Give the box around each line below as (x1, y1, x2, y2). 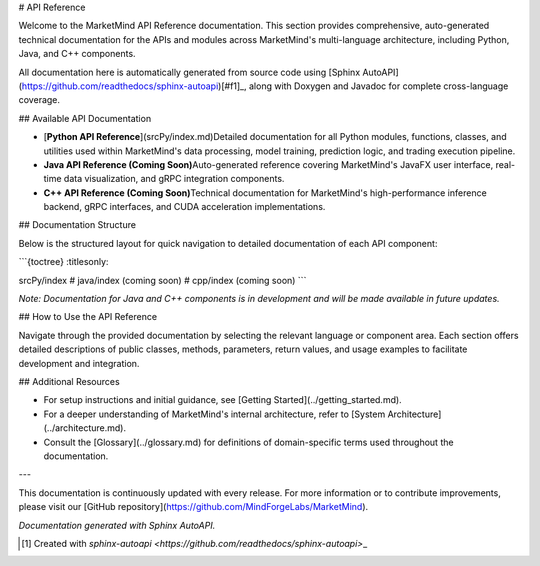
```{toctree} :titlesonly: (18, 256, 109, 268)
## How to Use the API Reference (18, 311, 158, 323)
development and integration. (18, 357, 140, 369)
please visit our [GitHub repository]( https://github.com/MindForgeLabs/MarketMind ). (18, 501, 369, 513)
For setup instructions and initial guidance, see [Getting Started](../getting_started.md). (43, 394, 402, 406)
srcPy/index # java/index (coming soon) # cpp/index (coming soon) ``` (18, 274, 307, 286)
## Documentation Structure (18, 219, 137, 231)
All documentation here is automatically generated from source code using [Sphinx (18, 66, 361, 78)
